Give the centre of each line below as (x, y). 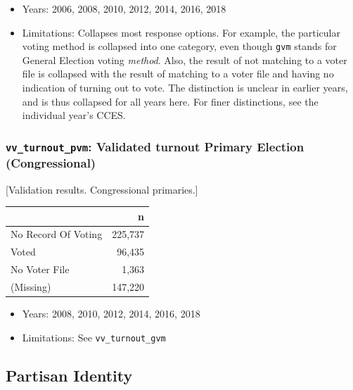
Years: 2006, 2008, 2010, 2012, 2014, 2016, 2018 (124, 8)
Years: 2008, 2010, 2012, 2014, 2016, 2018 (111, 314)
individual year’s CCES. (74, 115)
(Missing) (31, 286)
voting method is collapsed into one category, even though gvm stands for (179, 46)
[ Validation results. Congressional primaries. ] (102, 189)
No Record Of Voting (57, 234)
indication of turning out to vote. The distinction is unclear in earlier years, (185, 88)
